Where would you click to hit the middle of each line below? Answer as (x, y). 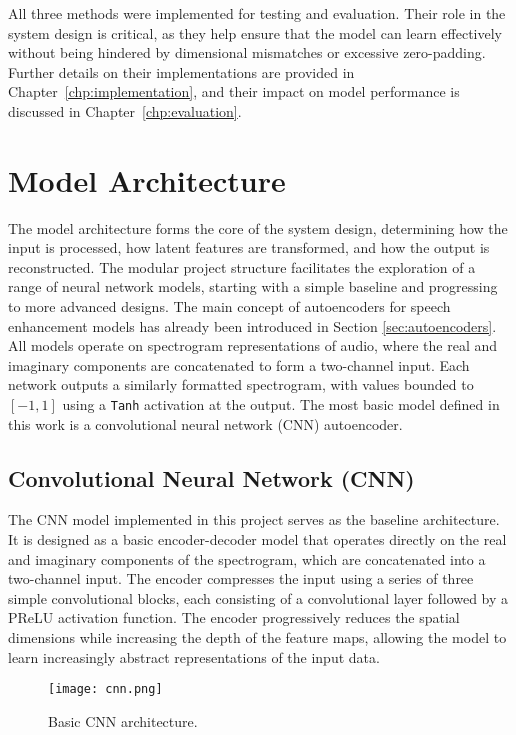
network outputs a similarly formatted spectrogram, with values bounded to (241, 384)
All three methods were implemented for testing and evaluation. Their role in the (257, 13)
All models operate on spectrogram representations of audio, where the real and (253, 345)
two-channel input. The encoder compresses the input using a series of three (241, 578)
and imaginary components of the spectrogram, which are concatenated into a (247, 558)
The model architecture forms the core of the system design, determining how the (258, 227)
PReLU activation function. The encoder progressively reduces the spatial (234, 617)
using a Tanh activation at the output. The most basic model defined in (281, 404)
